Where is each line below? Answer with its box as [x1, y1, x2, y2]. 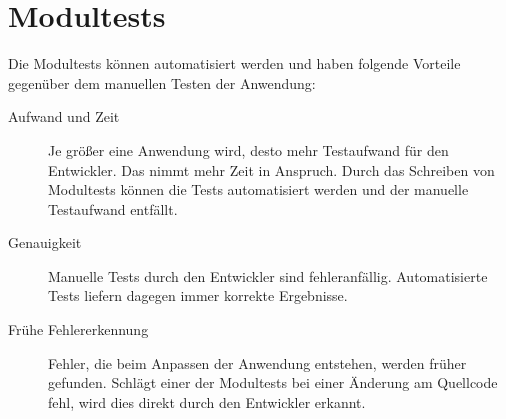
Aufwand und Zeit [8, 106, 120, 127]
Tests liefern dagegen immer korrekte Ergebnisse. [48, 285, 348, 306]
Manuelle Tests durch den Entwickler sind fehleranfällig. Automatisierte [48, 265, 488, 286]
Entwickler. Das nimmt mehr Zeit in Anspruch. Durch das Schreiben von [48, 159, 495, 180]
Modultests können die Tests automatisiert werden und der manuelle [48, 179, 469, 200]
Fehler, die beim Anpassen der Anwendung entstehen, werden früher [48, 352, 467, 373]
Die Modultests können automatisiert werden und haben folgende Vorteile [8, 53, 461, 74]
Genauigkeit [8, 232, 82, 253]
